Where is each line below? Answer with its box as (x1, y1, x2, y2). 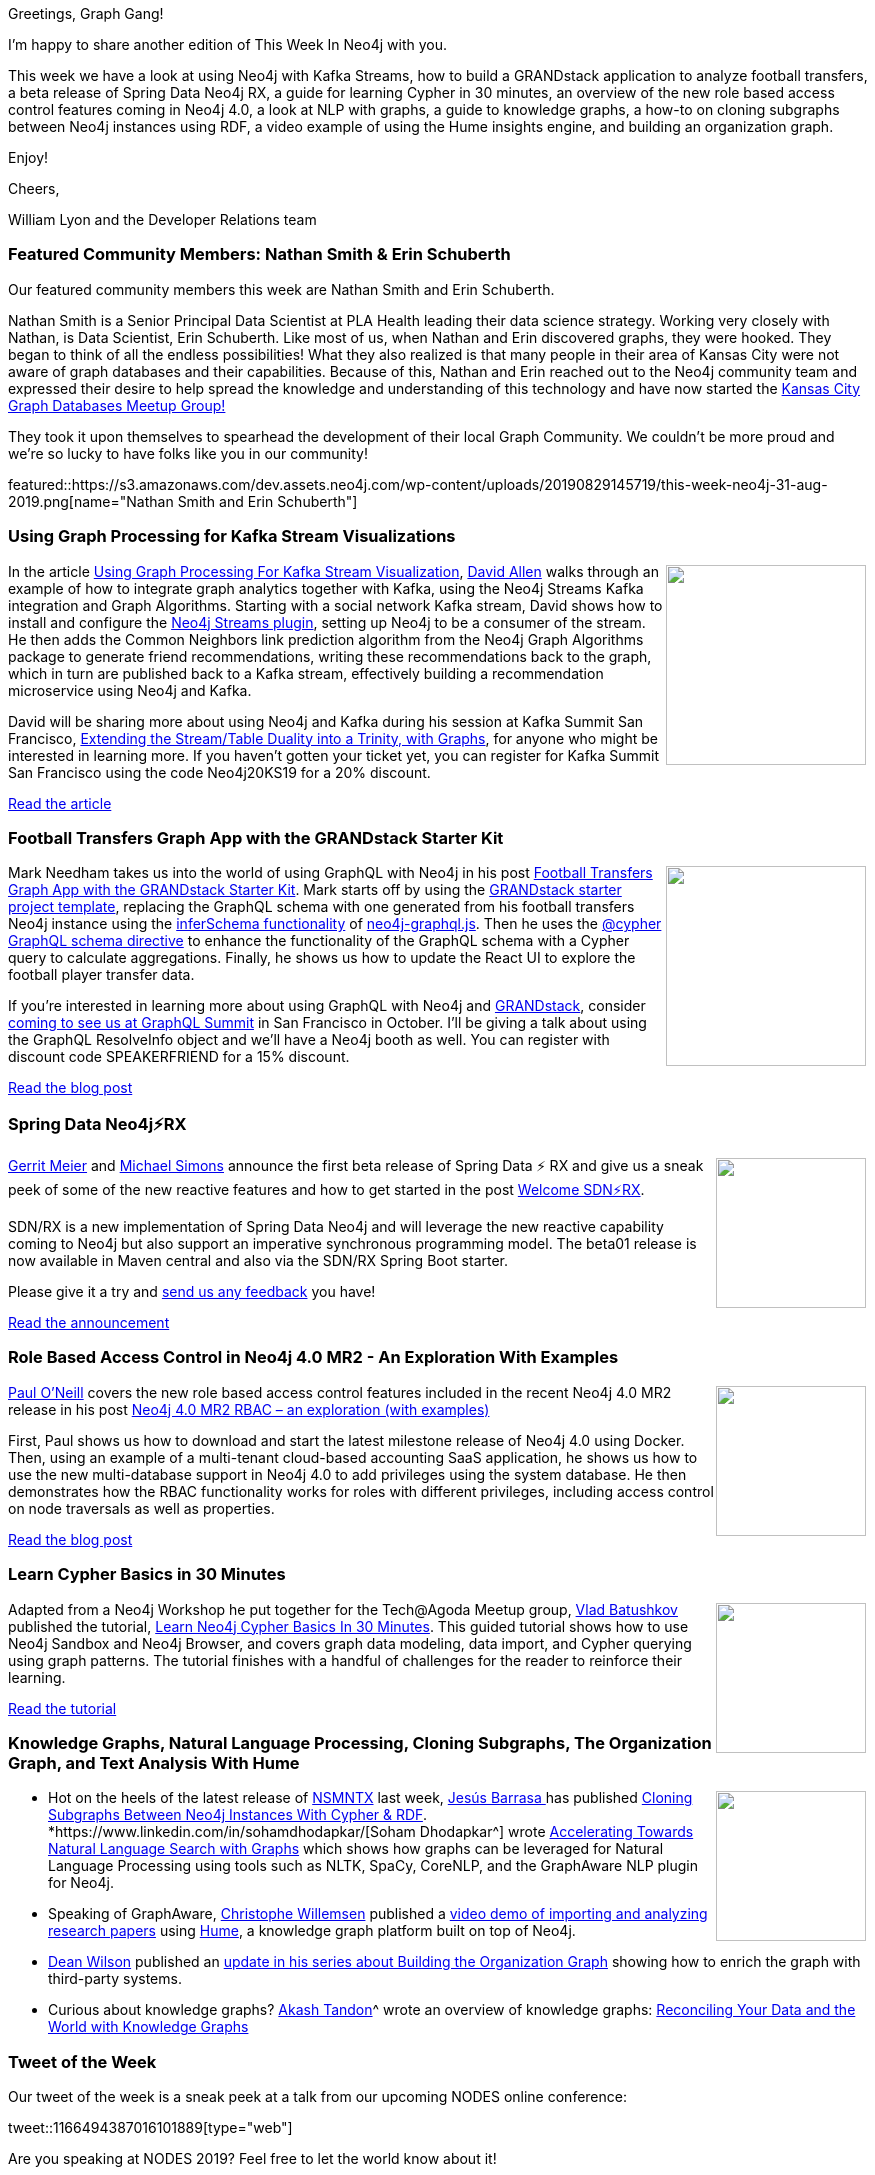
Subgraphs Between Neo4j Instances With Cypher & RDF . (48, 1806, 427, 1824)
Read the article (8, 794, 112, 812)
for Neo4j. (48, 1874, 114, 1892)
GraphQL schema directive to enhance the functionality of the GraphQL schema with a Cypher (8, 932, 630, 950)
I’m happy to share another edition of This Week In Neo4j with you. (8, 36, 447, 53)
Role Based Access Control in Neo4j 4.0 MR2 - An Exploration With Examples (8, 1347, 619, 1368)
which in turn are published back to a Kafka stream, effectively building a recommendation (8, 664, 604, 682)
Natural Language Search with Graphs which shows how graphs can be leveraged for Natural (48, 1840, 664, 1858)
